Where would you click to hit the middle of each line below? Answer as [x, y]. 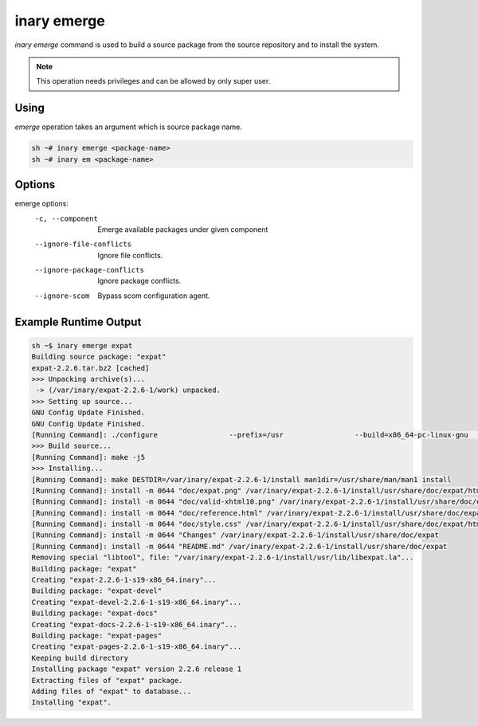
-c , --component [67, 218]
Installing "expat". [71, 702]
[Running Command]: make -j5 [88, 457]
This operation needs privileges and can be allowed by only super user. [153, 81]
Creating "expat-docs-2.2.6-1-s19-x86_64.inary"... [135, 624]
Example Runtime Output [78, 322]
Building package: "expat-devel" [97, 591]
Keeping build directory [80, 658]
